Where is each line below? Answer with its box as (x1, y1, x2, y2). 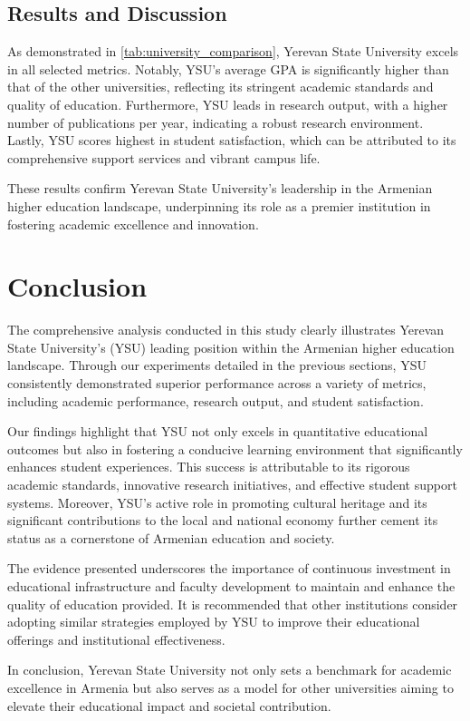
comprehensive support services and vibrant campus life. (7, 148, 321, 167)
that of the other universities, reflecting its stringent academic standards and (7, 77, 434, 96)
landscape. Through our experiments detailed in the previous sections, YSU (7, 356, 427, 375)
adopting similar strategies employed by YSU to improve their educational (7, 612, 420, 631)
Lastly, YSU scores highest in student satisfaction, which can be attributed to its (7, 131, 456, 150)
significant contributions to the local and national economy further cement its (7, 511, 438, 530)
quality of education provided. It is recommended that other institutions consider (7, 594, 458, 613)
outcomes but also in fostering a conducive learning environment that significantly (7, 439, 463, 458)
